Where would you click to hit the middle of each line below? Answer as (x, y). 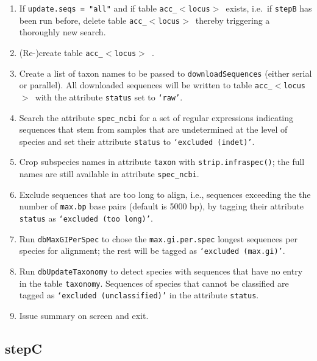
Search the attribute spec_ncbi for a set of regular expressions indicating (156, 117)
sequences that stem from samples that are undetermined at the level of (153, 129)
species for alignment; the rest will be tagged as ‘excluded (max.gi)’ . (152, 251)
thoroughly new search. (62, 32)
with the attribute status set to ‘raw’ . (109, 96)
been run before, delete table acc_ (83, 20)
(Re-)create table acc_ (61, 52)
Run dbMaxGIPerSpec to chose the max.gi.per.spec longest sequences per (158, 238)
